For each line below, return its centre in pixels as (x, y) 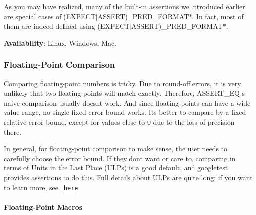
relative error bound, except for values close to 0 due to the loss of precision (119, 122)
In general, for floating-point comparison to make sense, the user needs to (116, 148)
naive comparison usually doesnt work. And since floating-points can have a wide (127, 102)
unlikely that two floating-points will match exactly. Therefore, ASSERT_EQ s (125, 93)
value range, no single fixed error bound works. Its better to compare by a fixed (125, 112)
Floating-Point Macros (43, 206)
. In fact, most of (218, 16)
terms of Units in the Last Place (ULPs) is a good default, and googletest (116, 168)
